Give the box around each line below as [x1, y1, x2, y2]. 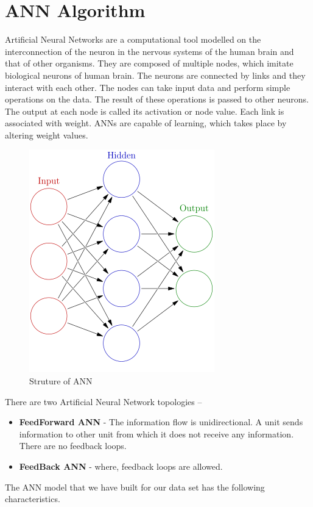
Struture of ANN [29, 375, 93, 387]
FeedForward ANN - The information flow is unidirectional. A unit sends [19, 415, 303, 428]
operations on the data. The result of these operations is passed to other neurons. [5, 93, 309, 106]
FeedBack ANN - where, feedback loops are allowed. [19, 460, 223, 473]
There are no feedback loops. [19, 439, 127, 452]
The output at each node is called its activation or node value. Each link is [5, 104, 284, 117]
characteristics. [5, 492, 60, 505]
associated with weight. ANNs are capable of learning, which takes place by [5, 117, 287, 129]
